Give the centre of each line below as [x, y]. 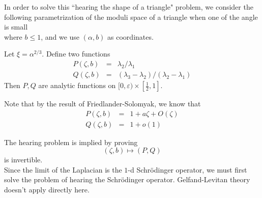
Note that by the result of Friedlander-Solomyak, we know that [103, 104]
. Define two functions [76, 54]
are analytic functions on [77, 85]
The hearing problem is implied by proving [71, 142]
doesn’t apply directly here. [47, 190]
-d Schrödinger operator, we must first [187, 169]
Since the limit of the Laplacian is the [63, 169]
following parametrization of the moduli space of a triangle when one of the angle [131, 17]
